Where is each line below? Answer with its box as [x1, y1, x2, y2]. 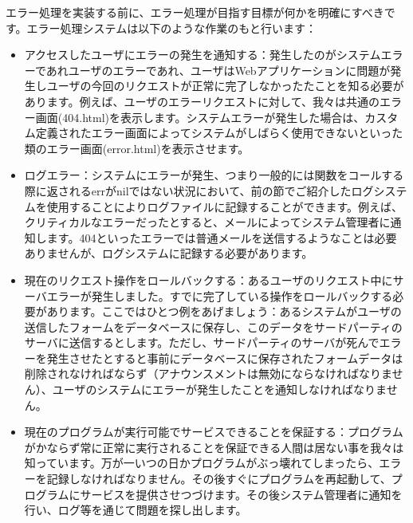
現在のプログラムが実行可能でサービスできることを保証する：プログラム [24, 423, 403, 440]
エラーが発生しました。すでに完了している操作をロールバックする [46, 287, 393, 304]
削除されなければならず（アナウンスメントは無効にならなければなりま [24, 365, 392, 382]
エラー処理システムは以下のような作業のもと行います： [26, 19, 317, 36]
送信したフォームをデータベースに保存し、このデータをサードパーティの [24, 318, 403, 335]
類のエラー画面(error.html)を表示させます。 [24, 140, 250, 156]
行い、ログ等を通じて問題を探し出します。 [24, 501, 247, 518]
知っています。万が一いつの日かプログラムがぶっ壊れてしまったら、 [24, 454, 380, 471]
